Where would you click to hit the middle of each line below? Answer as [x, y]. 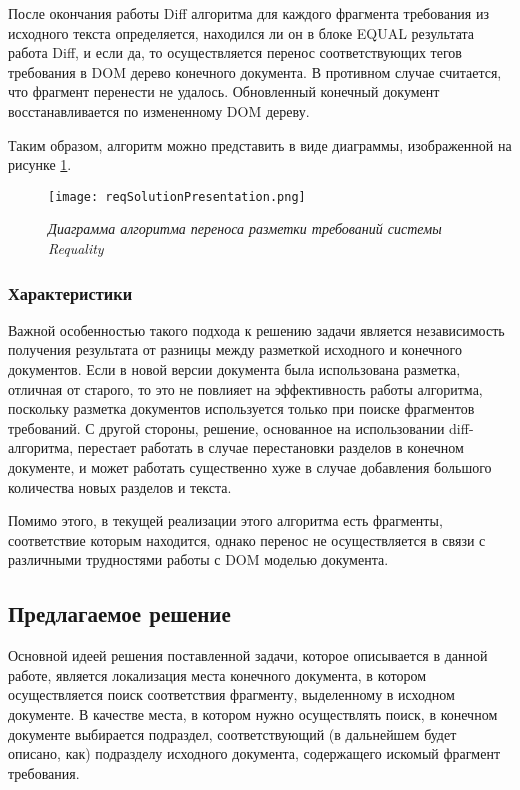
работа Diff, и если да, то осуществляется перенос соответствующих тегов [235, 52]
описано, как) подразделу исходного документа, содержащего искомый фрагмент [254, 753]
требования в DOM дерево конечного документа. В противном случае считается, [255, 71]
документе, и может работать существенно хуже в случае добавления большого [250, 466]
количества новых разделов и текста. [120, 486]
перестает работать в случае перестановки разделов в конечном [270, 447]
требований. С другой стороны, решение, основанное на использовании [226, 427]
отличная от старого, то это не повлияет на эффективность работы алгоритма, [245, 388]
